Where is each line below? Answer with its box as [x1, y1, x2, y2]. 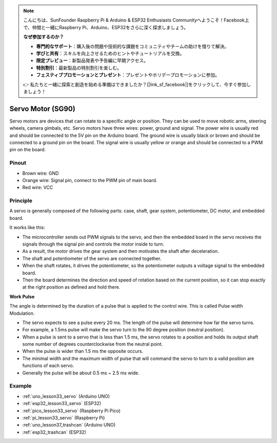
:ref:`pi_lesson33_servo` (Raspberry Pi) [22, 414, 105, 420]
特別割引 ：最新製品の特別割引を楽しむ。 [36, 65, 122, 71]
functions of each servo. [22, 363, 74, 369]
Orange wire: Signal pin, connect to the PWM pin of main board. [22, 177, 157, 183]
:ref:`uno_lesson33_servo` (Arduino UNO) [22, 393, 110, 399]
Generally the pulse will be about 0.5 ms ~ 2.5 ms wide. [22, 370, 140, 376]
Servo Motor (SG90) [9, 104, 75, 113]
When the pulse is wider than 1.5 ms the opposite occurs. [22, 348, 144, 354]
